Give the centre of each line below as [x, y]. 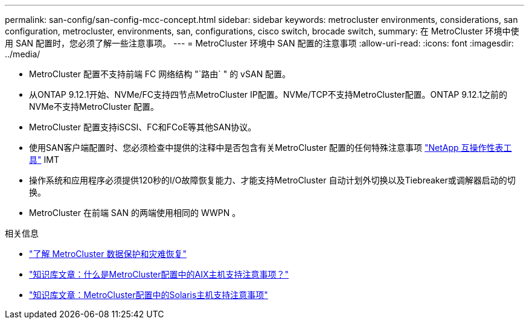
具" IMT [44, 160]
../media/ [23, 54]
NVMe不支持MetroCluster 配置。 [94, 106]
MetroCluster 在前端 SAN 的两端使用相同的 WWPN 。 [135, 213]
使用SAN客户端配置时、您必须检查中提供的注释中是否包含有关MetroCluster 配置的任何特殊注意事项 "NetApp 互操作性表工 [271, 148]
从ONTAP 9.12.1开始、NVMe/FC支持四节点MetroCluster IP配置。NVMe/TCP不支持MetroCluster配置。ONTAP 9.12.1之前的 [268, 94]
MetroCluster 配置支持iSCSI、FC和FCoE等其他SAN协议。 [143, 127]
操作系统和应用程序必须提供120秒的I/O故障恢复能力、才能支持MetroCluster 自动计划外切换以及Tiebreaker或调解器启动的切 [272, 180]
